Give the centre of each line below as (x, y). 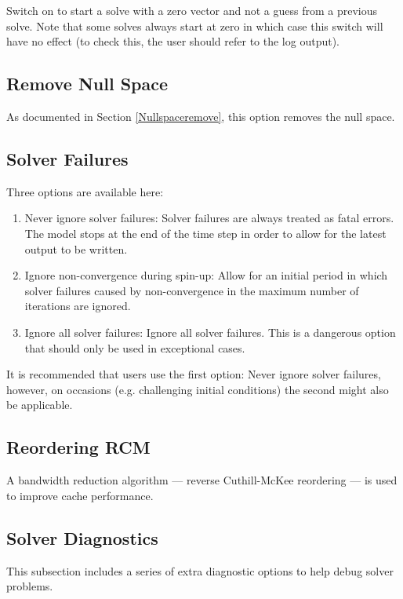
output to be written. (76, 248)
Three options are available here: (85, 191)
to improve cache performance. (80, 495)
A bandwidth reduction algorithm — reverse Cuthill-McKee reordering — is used (202, 480)
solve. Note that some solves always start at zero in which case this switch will (195, 26)
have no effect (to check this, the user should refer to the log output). (173, 41)
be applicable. (40, 405)
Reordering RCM (78, 447)
